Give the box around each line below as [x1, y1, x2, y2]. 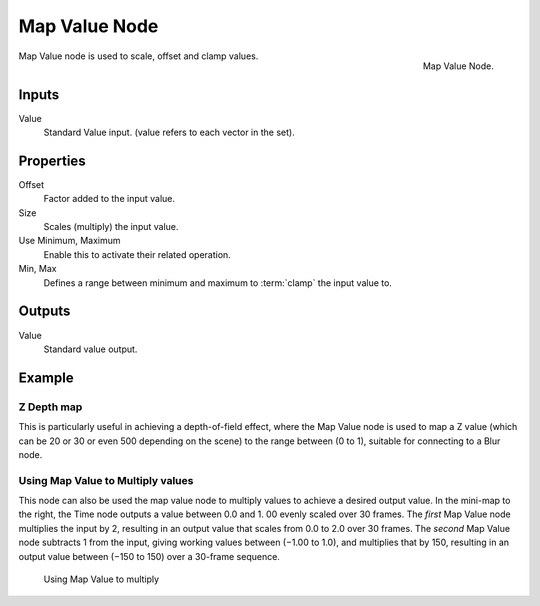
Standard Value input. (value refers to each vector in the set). [43, 126, 295, 139]
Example [18, 369, 74, 386]
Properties [18, 152, 86, 169]
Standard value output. [43, 343, 138, 355]
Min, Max [18, 263, 57, 275]
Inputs [18, 86, 60, 103]
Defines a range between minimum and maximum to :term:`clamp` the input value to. [43, 276, 392, 289]
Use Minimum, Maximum [18, 235, 121, 247]
